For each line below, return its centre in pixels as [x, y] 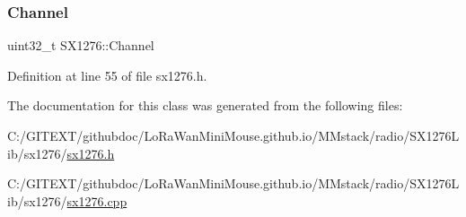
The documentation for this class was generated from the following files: [205, 105]
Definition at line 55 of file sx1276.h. [107, 75]
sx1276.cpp [97, 200]
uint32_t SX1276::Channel [81, 45]
